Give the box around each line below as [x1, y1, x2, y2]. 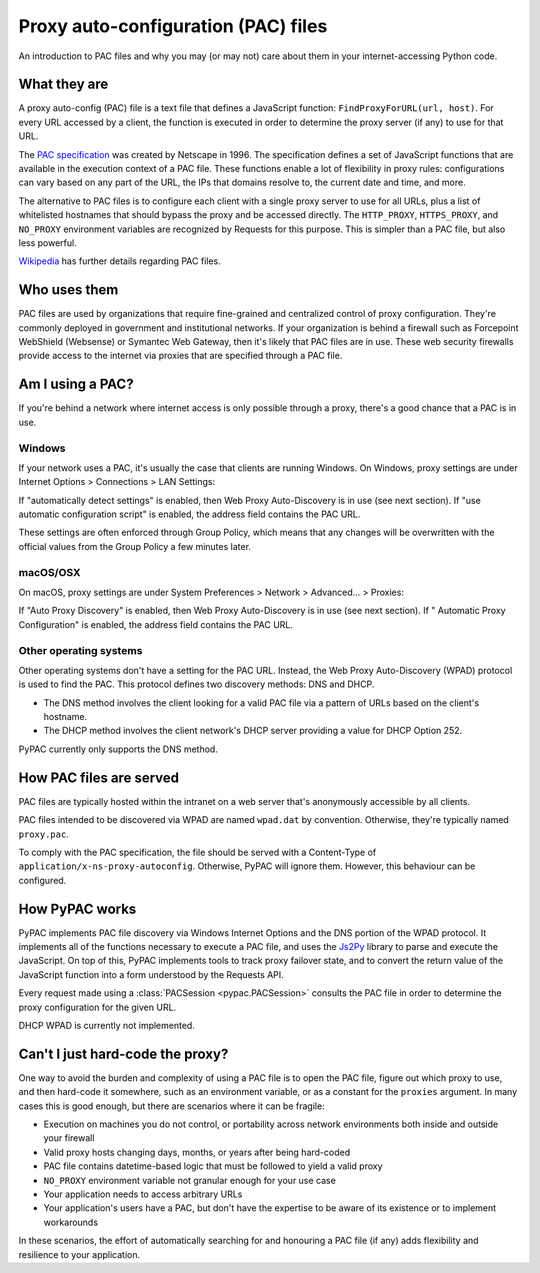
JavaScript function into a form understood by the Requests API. [18, 968, 284, 980]
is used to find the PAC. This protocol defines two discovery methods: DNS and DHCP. [18, 678, 375, 690]
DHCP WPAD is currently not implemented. [18, 1019, 195, 1031]
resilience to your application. [18, 1248, 140, 1260]
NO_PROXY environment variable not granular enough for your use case [43, 1174, 337, 1186]
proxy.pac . [18, 828, 69, 840]
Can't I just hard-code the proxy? [18, 1045, 229, 1062]
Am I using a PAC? [18, 376, 134, 393]
